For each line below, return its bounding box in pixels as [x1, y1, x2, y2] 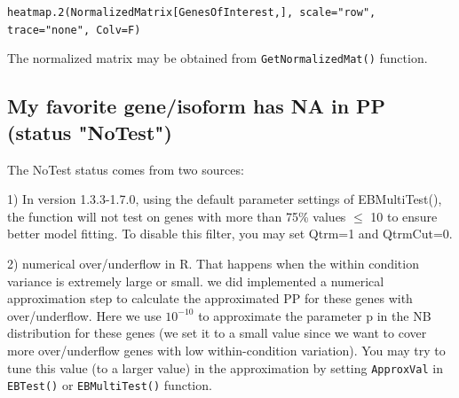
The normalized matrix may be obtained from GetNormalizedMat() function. [7, 49, 428, 67]
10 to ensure [370, 207, 438, 225]
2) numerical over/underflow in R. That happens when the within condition [7, 254, 419, 272]
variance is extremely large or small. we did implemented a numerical [7, 271, 384, 290]
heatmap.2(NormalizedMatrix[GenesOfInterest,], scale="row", [7, 6, 376, 19]
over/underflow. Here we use [7, 306, 162, 324]
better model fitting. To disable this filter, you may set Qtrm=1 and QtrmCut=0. [7, 224, 453, 243]
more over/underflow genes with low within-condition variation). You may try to [7, 340, 446, 359]
